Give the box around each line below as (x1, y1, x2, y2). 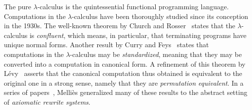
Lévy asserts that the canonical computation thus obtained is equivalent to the (4, 68, 242, 78)
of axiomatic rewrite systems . (4, 96, 90, 107)
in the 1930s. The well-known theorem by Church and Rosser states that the (4, 20, 235, 31)
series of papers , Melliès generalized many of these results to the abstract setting (4, 87, 248, 97)
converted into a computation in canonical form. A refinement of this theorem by (4, 58, 246, 69)
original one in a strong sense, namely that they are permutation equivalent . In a (4, 77, 244, 88)
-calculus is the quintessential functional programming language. (37, 1, 229, 11)
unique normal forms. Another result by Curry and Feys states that (4, 39, 209, 50)
